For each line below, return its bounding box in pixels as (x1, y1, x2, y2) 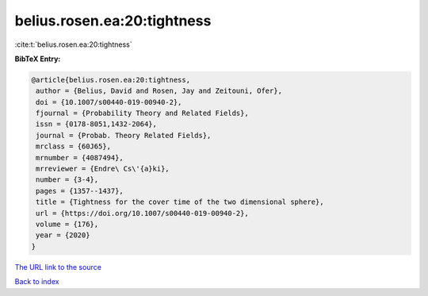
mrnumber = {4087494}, (36, 153, 124, 162)
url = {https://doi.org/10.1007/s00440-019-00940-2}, (36, 209, 249, 217)
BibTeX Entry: (14, 54, 61, 63)
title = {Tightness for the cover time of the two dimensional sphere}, (36, 198, 324, 206)
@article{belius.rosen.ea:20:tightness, (31, 75, 190, 84)
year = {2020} (36, 231, 90, 240)
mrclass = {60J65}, (36, 142, 111, 151)
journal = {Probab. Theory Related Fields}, (36, 131, 212, 140)
